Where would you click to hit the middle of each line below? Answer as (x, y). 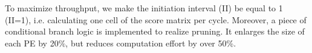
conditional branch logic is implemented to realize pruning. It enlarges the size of (155, 31)
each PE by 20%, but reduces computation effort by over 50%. (121, 43)
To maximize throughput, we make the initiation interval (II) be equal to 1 (144, 8)
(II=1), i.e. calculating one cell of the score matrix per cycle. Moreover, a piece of (156, 19)
